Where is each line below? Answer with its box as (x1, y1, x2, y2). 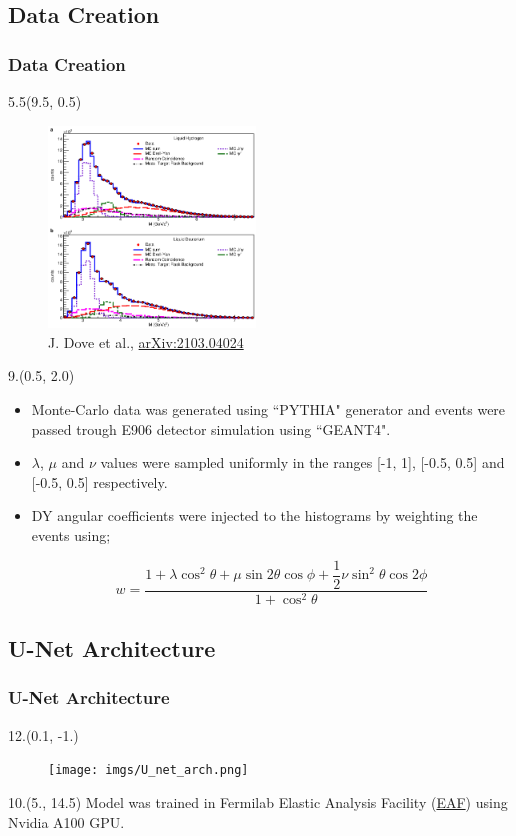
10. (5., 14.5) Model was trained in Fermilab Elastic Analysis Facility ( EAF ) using (8, 791, 508, 812)
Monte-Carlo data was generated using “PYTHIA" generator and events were (31, 399, 506, 420)
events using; (31, 524, 111, 545)
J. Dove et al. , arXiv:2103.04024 (48, 331, 244, 352)
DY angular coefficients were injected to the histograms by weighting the (31, 505, 478, 526)
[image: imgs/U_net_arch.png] (48, 763, 249, 778)
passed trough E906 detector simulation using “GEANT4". (31, 418, 391, 439)
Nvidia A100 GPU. (8, 811, 125, 832)
